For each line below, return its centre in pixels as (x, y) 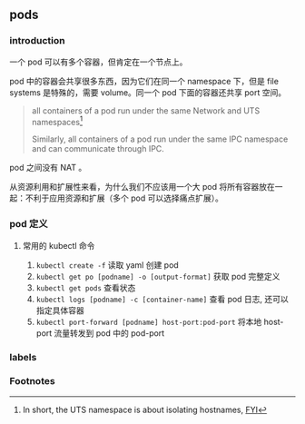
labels (23, 357)
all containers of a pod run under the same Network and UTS (146, 110)
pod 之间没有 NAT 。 (48, 168)
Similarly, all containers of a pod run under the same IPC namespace (160, 139)
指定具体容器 (60, 310)
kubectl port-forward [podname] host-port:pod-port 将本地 (149, 321)
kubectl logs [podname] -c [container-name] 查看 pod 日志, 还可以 (162, 299)
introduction (37, 41)
